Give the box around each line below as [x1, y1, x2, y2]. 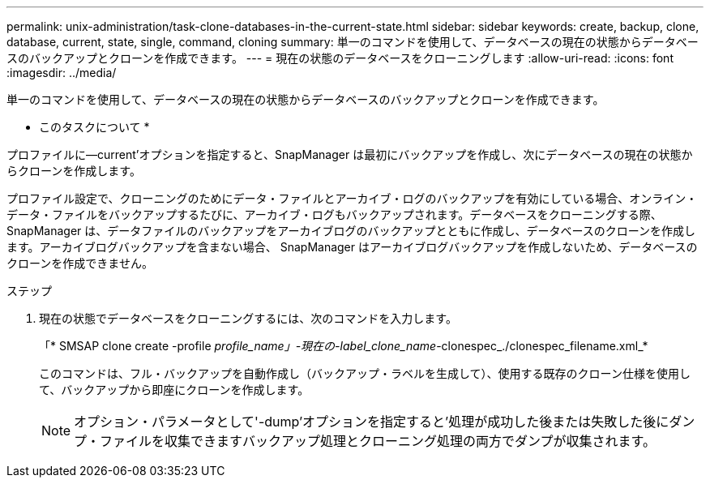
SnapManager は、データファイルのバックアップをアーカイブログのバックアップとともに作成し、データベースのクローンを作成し [6, 224, 696, 238]
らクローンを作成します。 [6, 164, 141, 178]
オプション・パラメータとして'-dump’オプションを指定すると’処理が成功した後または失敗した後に [74, 413, 669, 430]
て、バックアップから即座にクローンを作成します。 [39, 383, 310, 396]
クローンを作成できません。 [6, 256, 153, 270]
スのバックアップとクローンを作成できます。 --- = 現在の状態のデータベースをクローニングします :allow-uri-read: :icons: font [6, 51, 674, 65]
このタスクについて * [39, 120, 150, 134]
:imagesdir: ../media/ [6, 66, 117, 79]
